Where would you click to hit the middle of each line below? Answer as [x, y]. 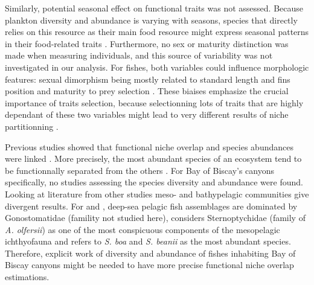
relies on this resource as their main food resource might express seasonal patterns [157, 32]
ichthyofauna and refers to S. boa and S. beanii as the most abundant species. [148, 241]
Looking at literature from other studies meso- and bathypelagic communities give [157, 194]
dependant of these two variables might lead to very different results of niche [147, 114]
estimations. [27, 277]
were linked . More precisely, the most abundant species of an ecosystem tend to [153, 159]
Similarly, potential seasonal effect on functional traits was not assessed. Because [154, 8]
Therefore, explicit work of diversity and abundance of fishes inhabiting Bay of [150, 253]
